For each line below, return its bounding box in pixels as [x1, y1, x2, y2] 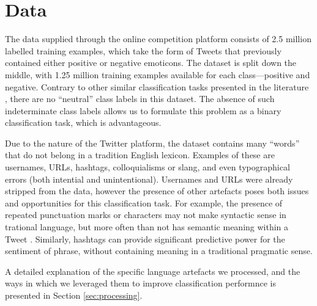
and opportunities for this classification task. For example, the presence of [5, 196, 283, 209]
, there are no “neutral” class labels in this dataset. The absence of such [5, 92, 275, 105]
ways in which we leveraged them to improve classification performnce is [5, 277, 276, 290]
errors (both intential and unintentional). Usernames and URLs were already [5, 172, 293, 185]
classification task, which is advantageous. [5, 116, 162, 129]
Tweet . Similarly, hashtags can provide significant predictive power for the [5, 232, 285, 245]
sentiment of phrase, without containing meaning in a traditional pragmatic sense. [5, 244, 313, 257]
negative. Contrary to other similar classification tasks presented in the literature [5, 80, 309, 93]
